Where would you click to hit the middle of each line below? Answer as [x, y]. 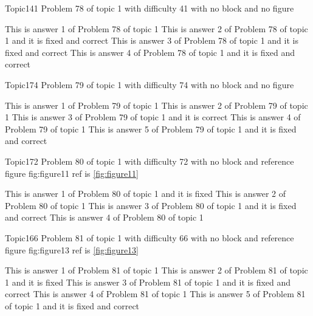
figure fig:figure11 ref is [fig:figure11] [72, 173]
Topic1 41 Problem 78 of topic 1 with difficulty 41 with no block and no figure [150, 8]
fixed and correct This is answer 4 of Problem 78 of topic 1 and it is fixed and [150, 52]
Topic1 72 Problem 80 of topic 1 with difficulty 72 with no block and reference [150, 161]
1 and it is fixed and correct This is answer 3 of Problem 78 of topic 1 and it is [152, 40]
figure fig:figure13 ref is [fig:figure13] [72, 249]
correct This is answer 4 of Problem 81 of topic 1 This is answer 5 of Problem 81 [155, 294]
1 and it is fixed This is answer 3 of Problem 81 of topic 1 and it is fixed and [148, 282]
